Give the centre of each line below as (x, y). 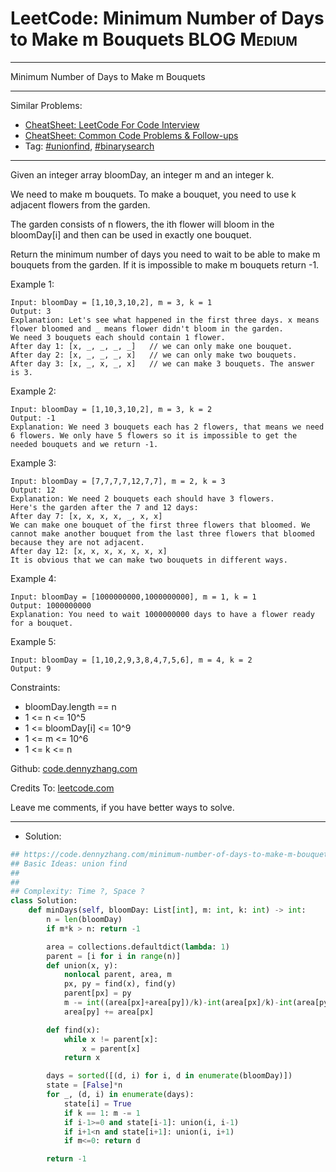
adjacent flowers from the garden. (80, 204)
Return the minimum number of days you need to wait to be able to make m (165, 254)
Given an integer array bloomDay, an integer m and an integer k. (142, 174)
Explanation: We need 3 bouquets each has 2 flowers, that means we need (167, 427)
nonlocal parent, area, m (117, 975)
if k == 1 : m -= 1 (102, 1113)
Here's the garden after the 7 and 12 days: (104, 507)
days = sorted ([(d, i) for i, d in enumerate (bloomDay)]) (169, 1076)
